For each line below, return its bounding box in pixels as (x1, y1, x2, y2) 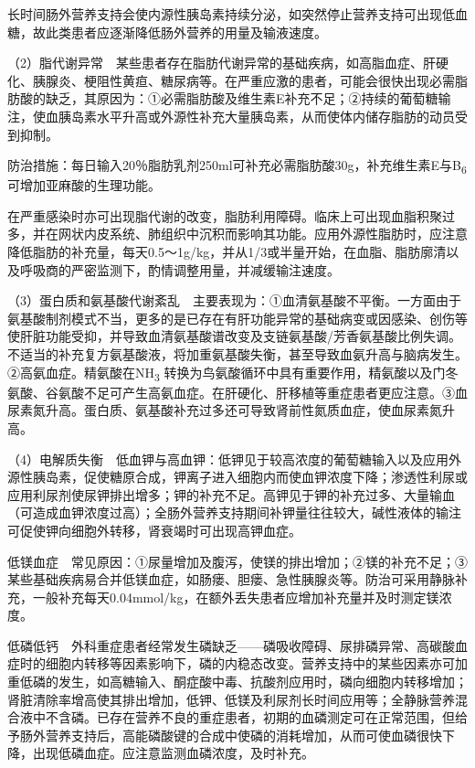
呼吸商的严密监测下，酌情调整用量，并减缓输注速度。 (19, 260, 340, 279)
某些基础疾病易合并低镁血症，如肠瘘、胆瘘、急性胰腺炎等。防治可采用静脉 (7, 570, 455, 589)
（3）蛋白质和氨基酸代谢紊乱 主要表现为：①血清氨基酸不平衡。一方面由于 (7, 291, 461, 310)
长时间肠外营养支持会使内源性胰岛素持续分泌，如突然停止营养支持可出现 (7, 5, 442, 23)
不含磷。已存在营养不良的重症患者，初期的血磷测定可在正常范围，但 (45, 708, 455, 727)
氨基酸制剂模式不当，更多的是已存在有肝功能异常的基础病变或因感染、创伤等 (7, 308, 468, 327)
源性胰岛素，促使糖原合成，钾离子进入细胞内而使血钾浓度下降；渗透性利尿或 (7, 467, 468, 486)
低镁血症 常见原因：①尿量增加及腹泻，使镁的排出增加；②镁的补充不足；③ (7, 551, 468, 571)
